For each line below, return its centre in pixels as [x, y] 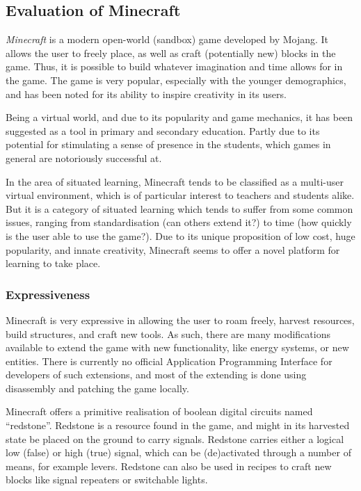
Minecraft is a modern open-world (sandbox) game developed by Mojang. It [167, 39]
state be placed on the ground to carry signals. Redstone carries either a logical [175, 438]
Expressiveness [48, 294]
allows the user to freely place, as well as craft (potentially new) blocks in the [171, 53]
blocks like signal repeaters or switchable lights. [107, 480]
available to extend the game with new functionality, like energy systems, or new [177, 347]
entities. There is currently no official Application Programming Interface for [169, 361]
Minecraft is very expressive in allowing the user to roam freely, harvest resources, [180, 320]
